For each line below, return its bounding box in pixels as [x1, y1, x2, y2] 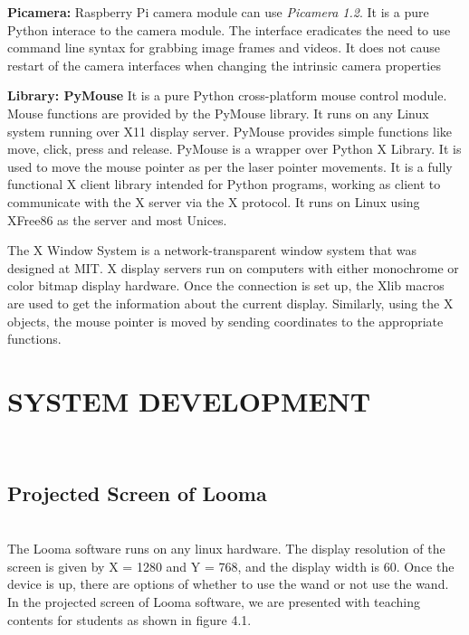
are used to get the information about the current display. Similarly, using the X [7, 293, 454, 312]
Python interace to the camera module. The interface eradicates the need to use [7, 20, 451, 39]
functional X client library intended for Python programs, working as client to [7, 175, 441, 194]
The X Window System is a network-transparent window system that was [7, 241, 417, 260]
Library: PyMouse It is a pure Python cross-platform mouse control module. [7, 86, 447, 105]
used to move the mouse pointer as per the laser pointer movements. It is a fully [7, 156, 453, 175]
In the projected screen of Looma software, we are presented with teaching [7, 592, 420, 611]
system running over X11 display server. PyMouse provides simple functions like [7, 121, 453, 140]
